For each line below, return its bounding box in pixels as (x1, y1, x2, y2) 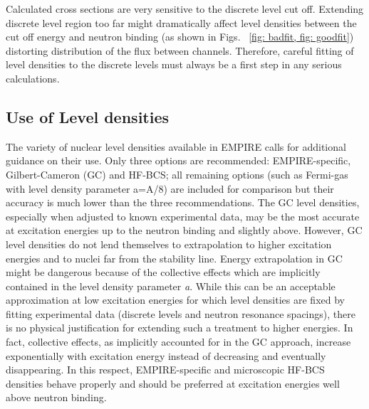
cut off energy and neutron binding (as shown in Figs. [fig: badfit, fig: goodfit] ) (6, 29, 354, 44)
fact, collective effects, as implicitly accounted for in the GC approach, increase (6, 334, 351, 349)
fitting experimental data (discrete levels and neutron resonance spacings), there (6, 306, 355, 321)
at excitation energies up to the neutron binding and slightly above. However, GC (6, 223, 363, 238)
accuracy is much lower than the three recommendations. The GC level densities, (6, 195, 360, 210)
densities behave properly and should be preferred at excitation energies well (6, 376, 340, 391)
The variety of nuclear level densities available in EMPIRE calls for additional (6, 139, 346, 154)
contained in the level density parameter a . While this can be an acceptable (6, 278, 336, 293)
